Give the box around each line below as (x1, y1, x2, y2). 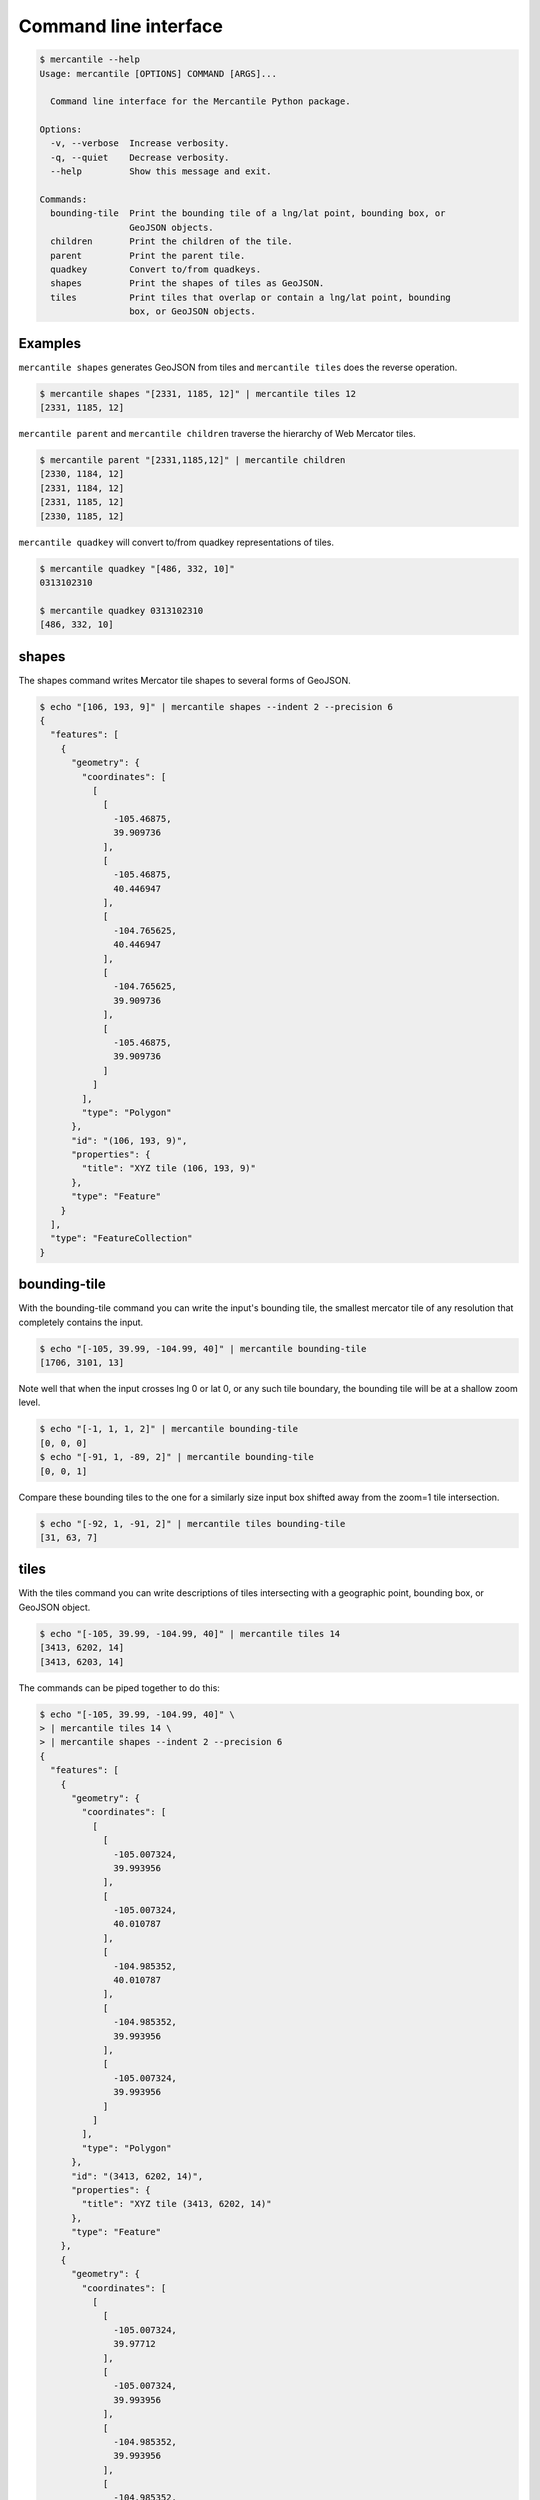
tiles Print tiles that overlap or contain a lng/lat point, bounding (50, 291, 452, 303)
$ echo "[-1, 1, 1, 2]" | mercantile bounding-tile (39, 1423, 299, 1435)
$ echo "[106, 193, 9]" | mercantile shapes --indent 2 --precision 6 (39, 701, 394, 712)
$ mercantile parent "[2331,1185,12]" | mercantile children (39, 455, 346, 466)
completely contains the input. (18, 1316, 144, 1328)
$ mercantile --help (39, 54, 140, 65)
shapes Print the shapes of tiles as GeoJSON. (50, 278, 325, 289)
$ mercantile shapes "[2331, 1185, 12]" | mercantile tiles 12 (39, 388, 357, 399)
